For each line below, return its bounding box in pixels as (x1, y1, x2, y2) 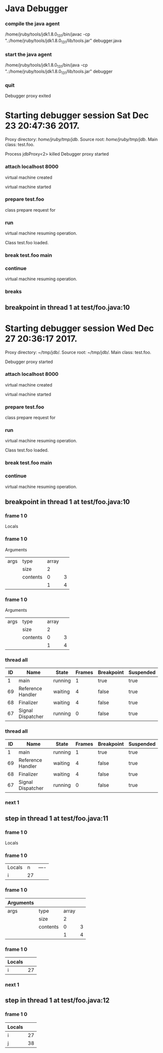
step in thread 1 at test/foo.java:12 (5, 996, 110, 1005)
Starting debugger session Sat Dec (5, 110, 149, 121)
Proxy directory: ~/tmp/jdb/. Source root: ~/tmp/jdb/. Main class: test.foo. (5, 349, 151, 355)
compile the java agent (5, 20, 60, 27)
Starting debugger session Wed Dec (5, 323, 154, 334)
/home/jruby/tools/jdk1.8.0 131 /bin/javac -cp (5, 31, 91, 39)
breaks (5, 288, 22, 295)
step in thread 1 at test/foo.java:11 (5, 814, 109, 822)
